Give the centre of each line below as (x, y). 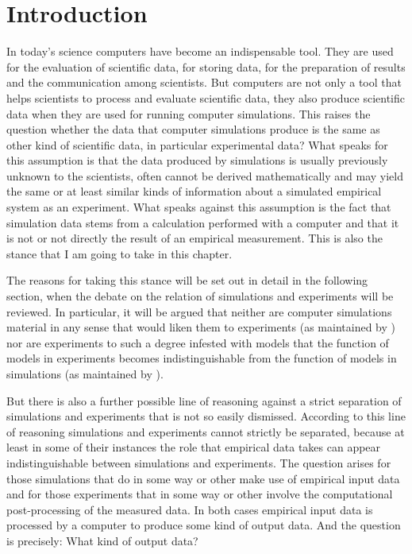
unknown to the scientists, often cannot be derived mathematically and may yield (205, 175)
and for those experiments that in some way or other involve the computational (200, 494)
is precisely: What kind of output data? (102, 540)
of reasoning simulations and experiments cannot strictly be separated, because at (206, 431)
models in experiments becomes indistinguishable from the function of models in (202, 358)
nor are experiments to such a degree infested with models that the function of (198, 342)
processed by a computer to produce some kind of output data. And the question (204, 525)
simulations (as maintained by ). (85, 374)
